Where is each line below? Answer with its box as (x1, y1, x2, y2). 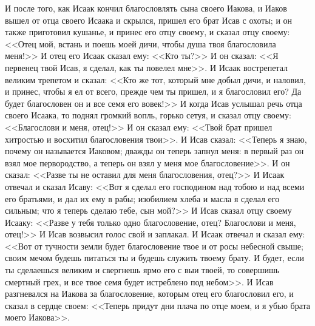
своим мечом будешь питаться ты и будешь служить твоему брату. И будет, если (5, 251, 304, 264)
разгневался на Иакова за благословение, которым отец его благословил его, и (5, 287, 294, 300)
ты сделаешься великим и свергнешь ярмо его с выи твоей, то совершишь (5, 263, 280, 276)
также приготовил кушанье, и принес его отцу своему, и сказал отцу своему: (5, 25, 290, 38)
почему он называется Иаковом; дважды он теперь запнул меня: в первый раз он (5, 144, 304, 157)
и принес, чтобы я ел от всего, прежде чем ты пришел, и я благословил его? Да (5, 85, 302, 98)
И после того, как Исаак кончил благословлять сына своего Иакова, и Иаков (5, 2, 287, 14)
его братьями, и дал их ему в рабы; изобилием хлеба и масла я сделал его (5, 192, 280, 205)
